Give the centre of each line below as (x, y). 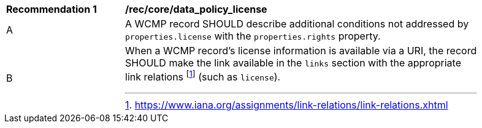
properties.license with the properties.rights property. (253, 36)
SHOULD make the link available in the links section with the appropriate (293, 63)
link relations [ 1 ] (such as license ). (203, 76)
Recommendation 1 (52, 9)
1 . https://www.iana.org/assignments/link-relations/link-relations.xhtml (287, 105)
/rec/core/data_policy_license (196, 9)
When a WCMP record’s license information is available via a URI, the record (301, 51)
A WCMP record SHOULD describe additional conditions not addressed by (297, 24)
